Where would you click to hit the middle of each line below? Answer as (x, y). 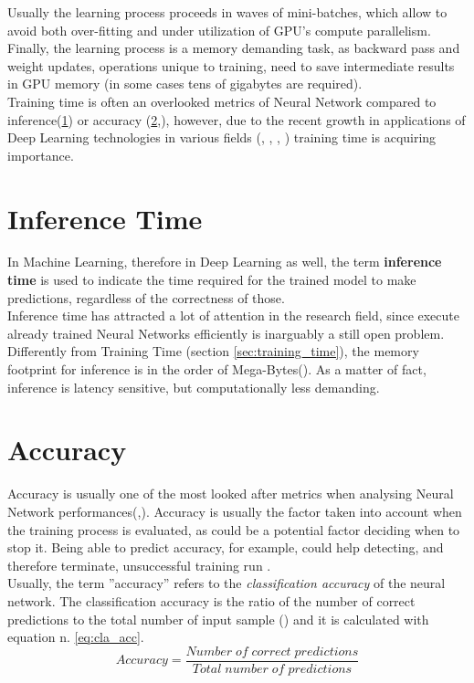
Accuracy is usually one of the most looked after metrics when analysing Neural (231, 494)
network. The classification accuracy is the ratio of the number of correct (211, 600)
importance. (41, 155)
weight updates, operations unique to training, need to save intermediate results (231, 65)
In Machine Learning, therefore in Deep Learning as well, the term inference (225, 262)
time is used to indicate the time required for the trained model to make (212, 280)
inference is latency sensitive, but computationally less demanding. (194, 387)
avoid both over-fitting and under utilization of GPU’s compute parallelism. (219, 30)
